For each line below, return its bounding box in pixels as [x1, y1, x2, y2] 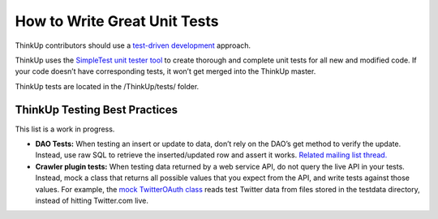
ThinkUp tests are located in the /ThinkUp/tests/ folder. [15, 81, 200, 91]
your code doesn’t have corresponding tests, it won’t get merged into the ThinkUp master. [15, 67, 316, 76]
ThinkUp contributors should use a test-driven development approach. [15, 41, 251, 50]
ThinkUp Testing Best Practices [15, 102, 178, 117]
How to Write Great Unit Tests [15, 12, 219, 30]
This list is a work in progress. [15, 124, 115, 134]
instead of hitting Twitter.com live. [35, 195, 149, 205]
